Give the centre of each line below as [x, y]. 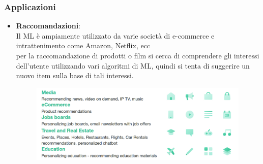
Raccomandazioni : [48, 26]
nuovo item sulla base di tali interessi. [75, 75]
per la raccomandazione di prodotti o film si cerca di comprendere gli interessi [138, 55]
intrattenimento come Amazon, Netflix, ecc [83, 45]
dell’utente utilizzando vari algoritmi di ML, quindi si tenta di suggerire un [133, 65]
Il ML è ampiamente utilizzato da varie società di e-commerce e [115, 35]
